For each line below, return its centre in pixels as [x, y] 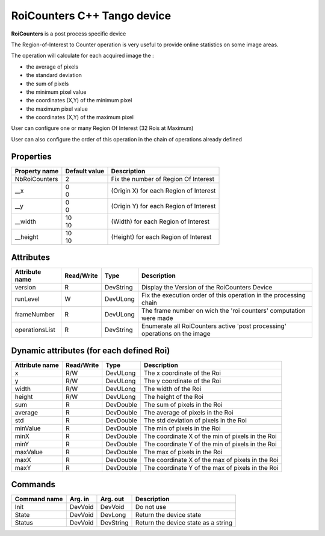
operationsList [35, 330]
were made [158, 318]
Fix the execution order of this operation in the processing [224, 295]
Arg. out [112, 499]
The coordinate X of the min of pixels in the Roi [210, 436]
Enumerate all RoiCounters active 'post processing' [214, 326]
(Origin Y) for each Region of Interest [163, 206]
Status [24, 523]
